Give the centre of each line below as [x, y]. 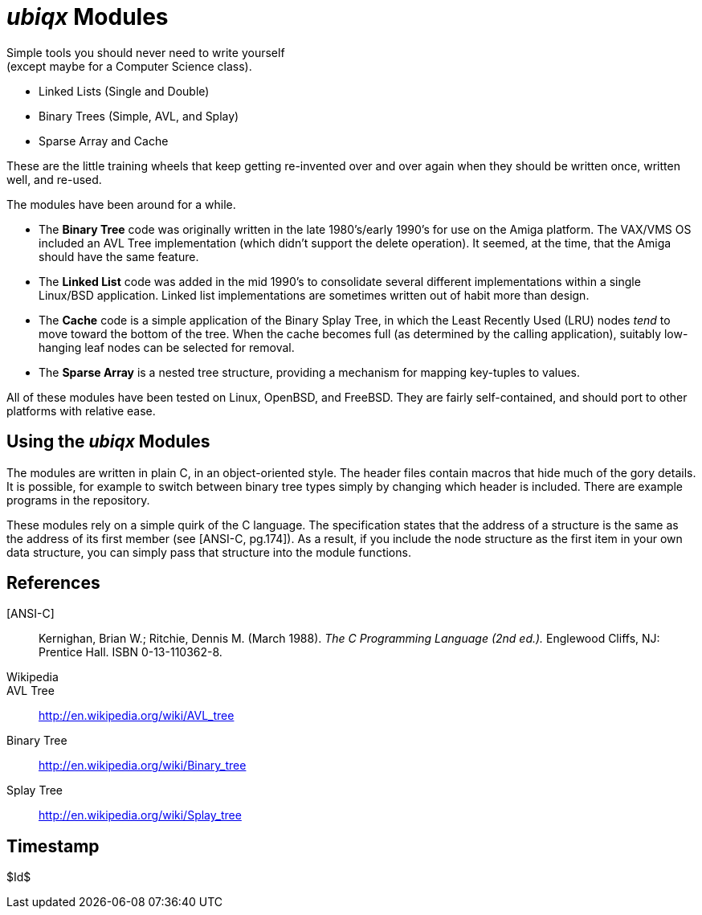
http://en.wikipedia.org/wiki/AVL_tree [137, 716]
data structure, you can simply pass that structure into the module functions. [209, 552]
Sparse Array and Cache [104, 141]
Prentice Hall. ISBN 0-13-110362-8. [131, 652]
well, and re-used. [54, 179]
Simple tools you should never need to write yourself [146, 52]
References [53, 583]
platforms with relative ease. [81, 411]
